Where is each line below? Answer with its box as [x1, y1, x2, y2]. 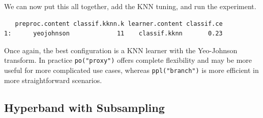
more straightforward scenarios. [4, 74, 102, 85]
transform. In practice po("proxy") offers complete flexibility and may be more [4, 55, 252, 65]
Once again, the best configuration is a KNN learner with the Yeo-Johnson [4, 45, 238, 55]
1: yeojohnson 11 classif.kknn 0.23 [4, 30, 223, 37]
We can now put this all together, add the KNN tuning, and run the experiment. [4, 1, 256, 11]
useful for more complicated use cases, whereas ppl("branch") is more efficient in [4, 65, 259, 75]
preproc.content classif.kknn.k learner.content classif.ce [15, 20, 223, 27]
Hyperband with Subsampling [4, 99, 165, 115]
